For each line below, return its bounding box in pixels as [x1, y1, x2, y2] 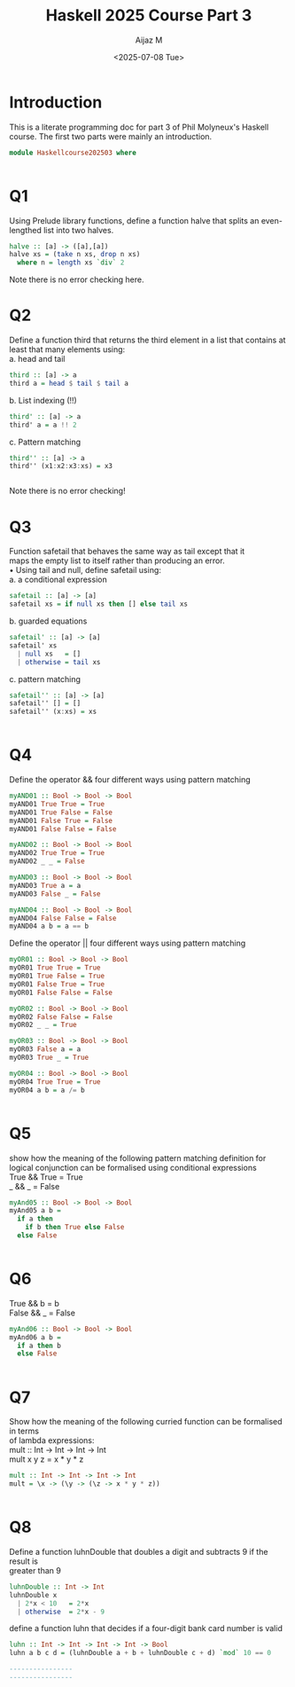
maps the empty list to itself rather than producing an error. [9, 555, 225, 566]
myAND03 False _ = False [9, 889, 101, 898]
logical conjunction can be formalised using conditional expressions [9, 1162, 257, 1173]
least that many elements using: [9, 344, 126, 355]
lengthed [9, 224, 43, 235]
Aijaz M [135, 35, 163, 45]
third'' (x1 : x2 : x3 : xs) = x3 [9, 462, 113, 471]
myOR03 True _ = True [9, 1053, 89, 1063]
